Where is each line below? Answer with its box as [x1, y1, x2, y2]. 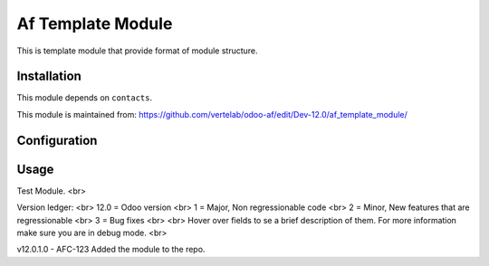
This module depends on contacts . [16, 92, 153, 103]
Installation [16, 69, 81, 84]
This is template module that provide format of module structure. [16, 45, 258, 56]
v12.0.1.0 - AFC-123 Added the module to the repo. [16, 244, 206, 255]
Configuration [16, 132, 98, 148]
